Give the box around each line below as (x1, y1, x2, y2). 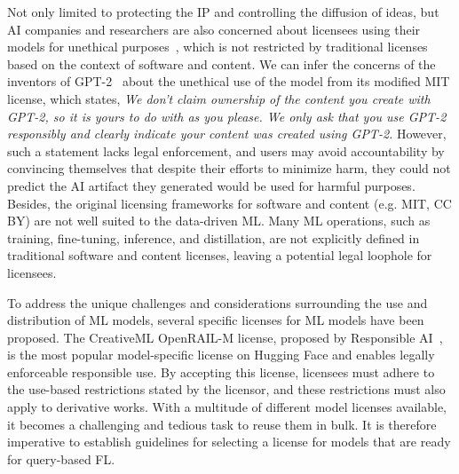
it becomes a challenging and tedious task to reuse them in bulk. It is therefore (7, 415, 437, 433)
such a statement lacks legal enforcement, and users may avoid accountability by (7, 141, 445, 160)
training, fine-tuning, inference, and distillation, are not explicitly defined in (7, 228, 420, 247)
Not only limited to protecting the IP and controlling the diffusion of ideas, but (7, 3, 439, 20)
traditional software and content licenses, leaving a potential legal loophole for (7, 246, 432, 265)
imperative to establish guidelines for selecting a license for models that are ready (7, 432, 451, 451)
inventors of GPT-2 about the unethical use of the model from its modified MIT (7, 72, 450, 91)
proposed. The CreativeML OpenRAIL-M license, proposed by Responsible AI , (7, 328, 443, 346)
